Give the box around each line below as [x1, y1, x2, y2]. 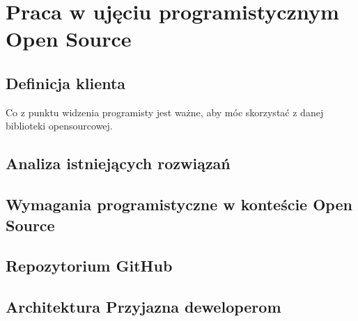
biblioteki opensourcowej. [6, 118, 113, 133]
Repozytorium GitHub [6, 255, 173, 276]
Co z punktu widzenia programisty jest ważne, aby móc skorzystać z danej [6, 104, 324, 119]
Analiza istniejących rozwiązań [6, 152, 231, 174]
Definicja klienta [6, 72, 126, 93]
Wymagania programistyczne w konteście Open [6, 194, 352, 215]
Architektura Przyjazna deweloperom [6, 296, 281, 318]
